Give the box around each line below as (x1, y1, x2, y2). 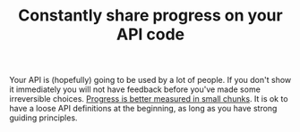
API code (116, 24, 185, 45)
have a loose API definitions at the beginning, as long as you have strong (9, 103, 278, 114)
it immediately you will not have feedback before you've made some (9, 84, 261, 95)
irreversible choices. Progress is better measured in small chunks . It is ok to (9, 94, 288, 104)
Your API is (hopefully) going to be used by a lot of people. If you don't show (9, 75, 292, 86)
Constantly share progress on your (17, 5, 284, 26)
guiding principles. (9, 112, 78, 123)
